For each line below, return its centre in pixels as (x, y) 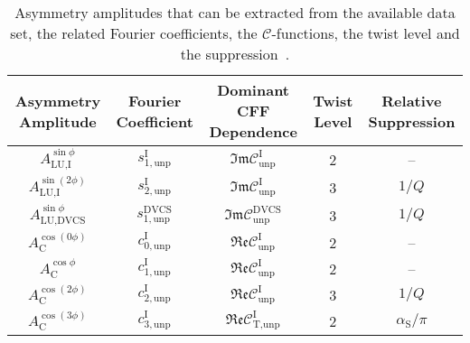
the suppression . (235, 54)
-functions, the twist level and (366, 33)
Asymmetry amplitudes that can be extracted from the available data (235, 12)
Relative (412, 100)
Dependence (253, 131)
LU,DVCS (63, 220)
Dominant (253, 90)
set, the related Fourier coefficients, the (134, 33)
